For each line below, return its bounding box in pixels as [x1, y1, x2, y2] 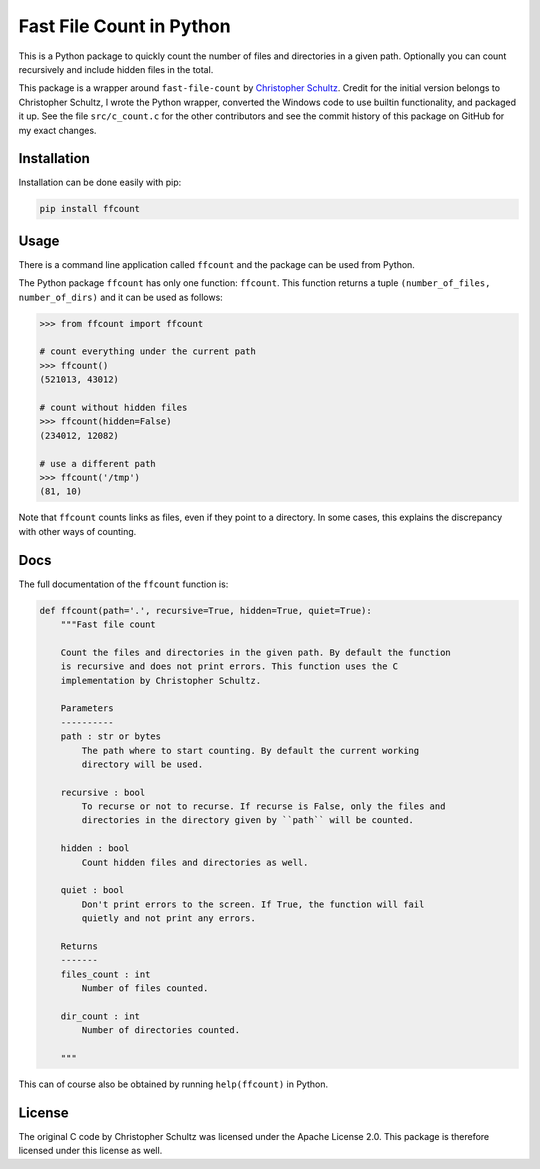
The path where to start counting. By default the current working [81, 745, 420, 756]
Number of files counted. [81, 983, 209, 994]
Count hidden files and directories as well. [81, 856, 309, 868]
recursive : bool [60, 786, 146, 798]
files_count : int [60, 968, 151, 980]
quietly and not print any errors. [81, 913, 257, 924]
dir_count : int [60, 1010, 140, 1022]
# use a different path [39, 458, 157, 469]
